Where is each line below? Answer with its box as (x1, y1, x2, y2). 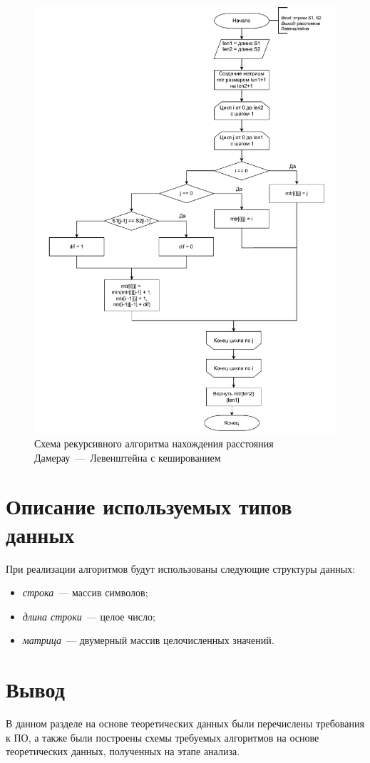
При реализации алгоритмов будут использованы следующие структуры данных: (6, 561, 355, 576)
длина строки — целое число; (22, 608, 155, 623)
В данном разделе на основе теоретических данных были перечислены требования (6, 716, 364, 731)
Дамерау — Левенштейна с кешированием (34, 450, 221, 464)
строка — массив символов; (22, 585, 148, 600)
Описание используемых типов (6, 492, 292, 521)
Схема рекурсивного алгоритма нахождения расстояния (34, 436, 274, 451)
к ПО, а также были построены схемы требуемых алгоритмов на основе (6, 730, 319, 744)
